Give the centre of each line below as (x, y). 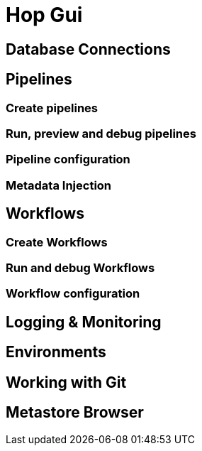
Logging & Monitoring (84, 322)
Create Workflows (57, 242)
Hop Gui (44, 15)
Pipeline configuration (68, 159)
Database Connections (88, 49)
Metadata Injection (59, 185)
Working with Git (66, 382)
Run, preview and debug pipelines (101, 133)
